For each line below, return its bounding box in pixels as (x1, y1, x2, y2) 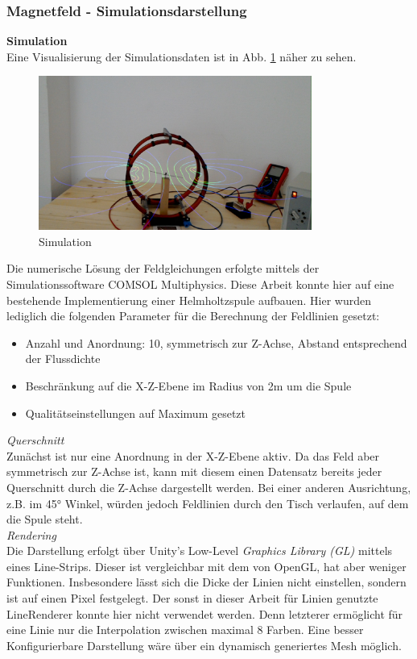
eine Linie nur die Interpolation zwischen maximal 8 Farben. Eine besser (6, 621, 364, 638)
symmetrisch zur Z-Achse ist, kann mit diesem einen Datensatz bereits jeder (6, 463, 382, 480)
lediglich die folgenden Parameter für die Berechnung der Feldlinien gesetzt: (6, 307, 380, 324)
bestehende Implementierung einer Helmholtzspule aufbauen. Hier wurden (6, 291, 371, 308)
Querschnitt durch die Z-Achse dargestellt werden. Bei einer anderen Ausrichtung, (6, 478, 411, 495)
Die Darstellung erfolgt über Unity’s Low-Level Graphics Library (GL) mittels (6, 542, 393, 559)
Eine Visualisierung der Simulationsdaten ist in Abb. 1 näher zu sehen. (6, 48, 357, 65)
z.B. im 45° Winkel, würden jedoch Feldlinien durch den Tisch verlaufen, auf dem (6, 494, 409, 511)
